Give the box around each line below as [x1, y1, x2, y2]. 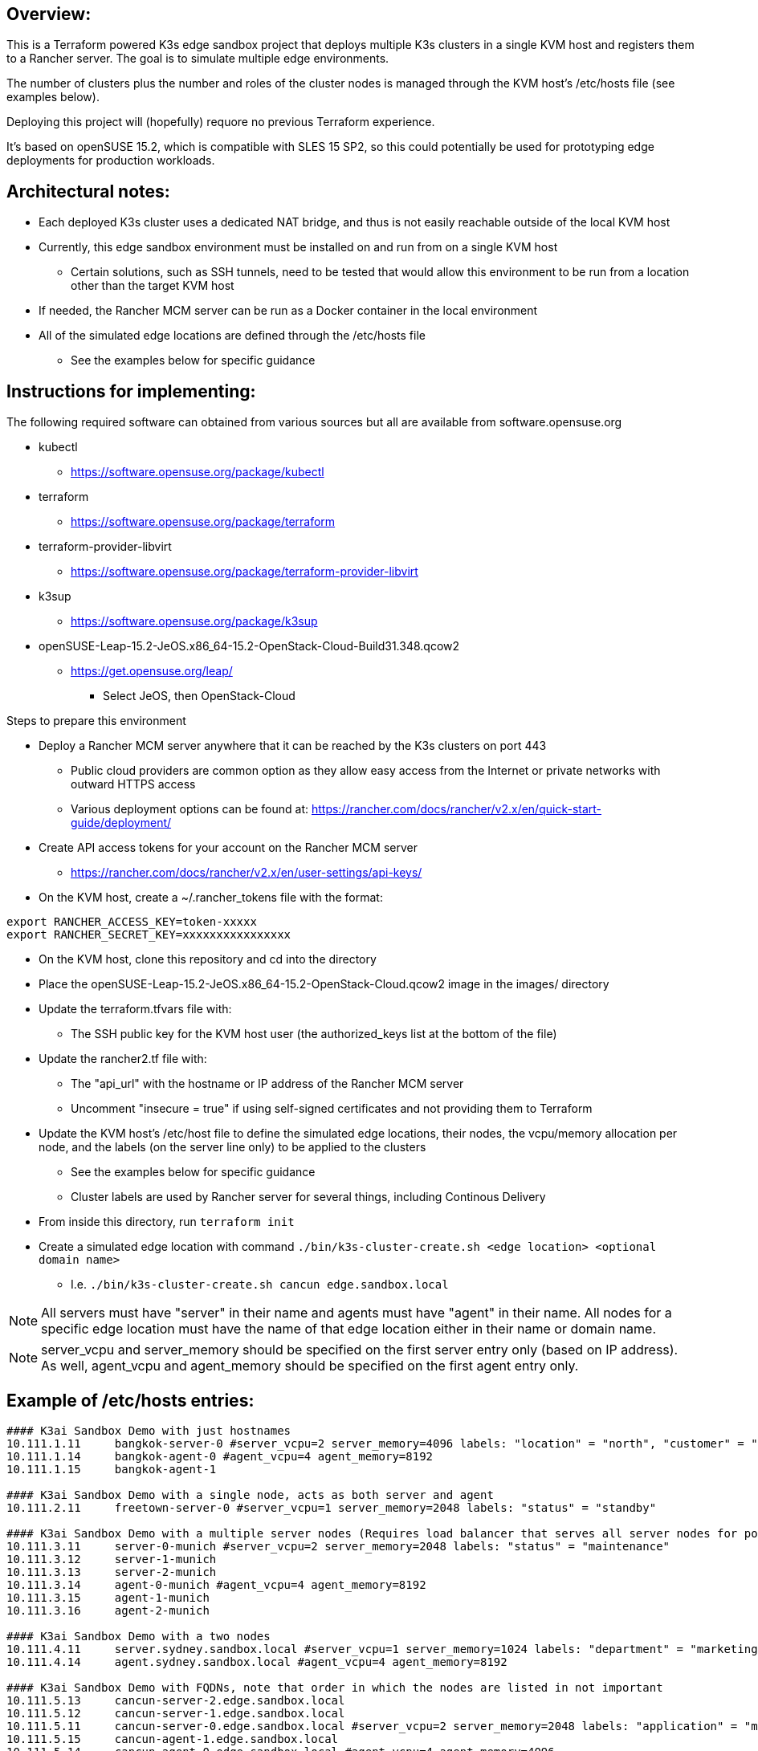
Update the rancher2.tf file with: [39, 1052, 207, 1066]
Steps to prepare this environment [6, 714, 186, 728]
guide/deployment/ [71, 816, 172, 830]
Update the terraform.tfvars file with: [39, 1002, 232, 1016]
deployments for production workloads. [6, 153, 215, 168]
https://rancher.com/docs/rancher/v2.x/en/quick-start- [311, 802, 602, 816]
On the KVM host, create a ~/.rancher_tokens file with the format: [39, 890, 383, 905]
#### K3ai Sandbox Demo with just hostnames [6, 1423, 291, 1437]
